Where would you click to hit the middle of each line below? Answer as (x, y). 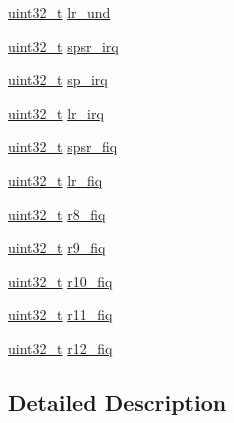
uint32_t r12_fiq (60, 347)
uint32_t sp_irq (58, 79)
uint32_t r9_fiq (57, 247)
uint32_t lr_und (59, 12)
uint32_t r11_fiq (60, 314)
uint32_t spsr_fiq (63, 146)
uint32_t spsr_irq (63, 45)
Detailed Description (117, 401)
